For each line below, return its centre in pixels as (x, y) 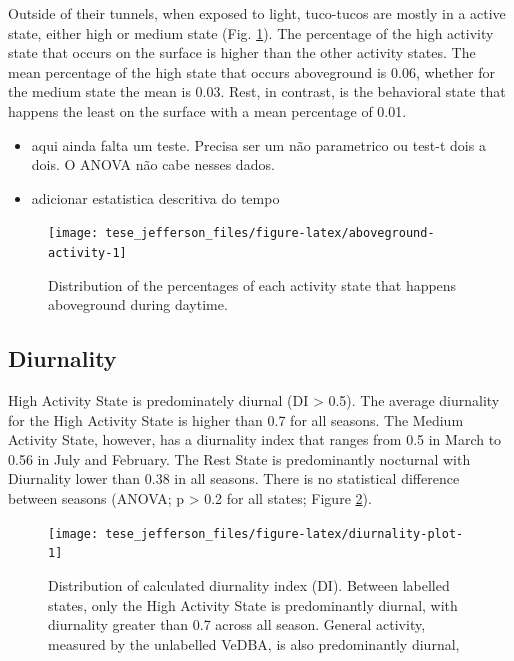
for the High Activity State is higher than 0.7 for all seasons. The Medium (236, 419)
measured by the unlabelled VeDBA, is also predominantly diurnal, (254, 643)
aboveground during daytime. (138, 304)
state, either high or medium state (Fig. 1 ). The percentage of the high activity (251, 32)
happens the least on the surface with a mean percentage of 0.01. (207, 110)
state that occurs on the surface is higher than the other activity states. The (242, 52)
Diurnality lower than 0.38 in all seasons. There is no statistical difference (234, 478)
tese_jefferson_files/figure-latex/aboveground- (270, 233)
